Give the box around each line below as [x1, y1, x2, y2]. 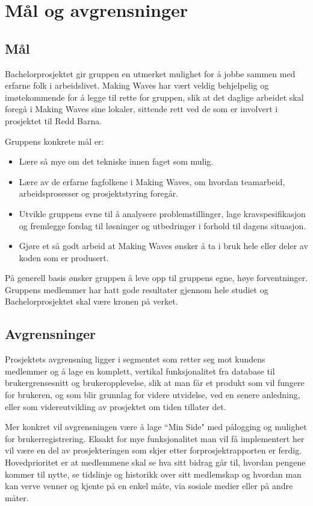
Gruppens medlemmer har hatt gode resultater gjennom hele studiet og [5, 283, 268, 296]
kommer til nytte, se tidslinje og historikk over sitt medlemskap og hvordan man [5, 467, 302, 480]
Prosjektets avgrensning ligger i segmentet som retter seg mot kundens [5, 353, 265, 365]
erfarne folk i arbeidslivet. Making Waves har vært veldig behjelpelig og [5, 79, 269, 92]
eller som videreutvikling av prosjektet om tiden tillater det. [5, 400, 226, 413]
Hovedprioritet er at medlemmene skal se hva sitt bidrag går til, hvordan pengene [5, 456, 306, 469]
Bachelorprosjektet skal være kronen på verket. [5, 295, 178, 308]
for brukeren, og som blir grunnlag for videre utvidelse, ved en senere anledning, [5, 388, 300, 401]
